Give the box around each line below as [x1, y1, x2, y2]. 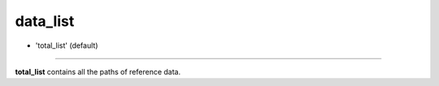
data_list [15, 12, 75, 30]
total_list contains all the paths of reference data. [15, 67, 181, 76]
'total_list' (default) [35, 41, 98, 50]
